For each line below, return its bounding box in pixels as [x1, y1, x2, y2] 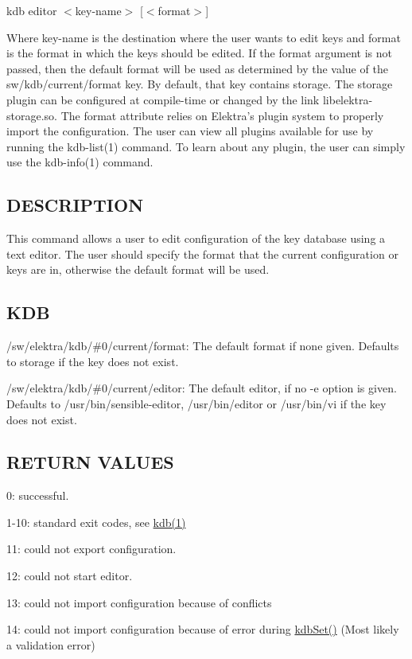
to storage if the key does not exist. [6, 353, 179, 369]
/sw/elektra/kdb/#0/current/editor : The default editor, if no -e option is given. [6, 380, 397, 396]
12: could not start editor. [6, 567, 133, 584]
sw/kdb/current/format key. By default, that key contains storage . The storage [6, 76, 393, 92]
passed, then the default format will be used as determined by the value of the [6, 60, 388, 76]
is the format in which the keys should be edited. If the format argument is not [6, 45, 392, 61]
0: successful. [6, 487, 69, 504]
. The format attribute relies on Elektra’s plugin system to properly [54, 107, 384, 123]
